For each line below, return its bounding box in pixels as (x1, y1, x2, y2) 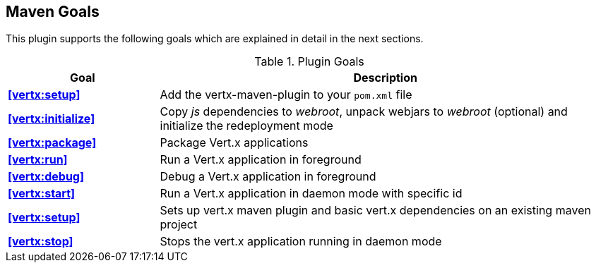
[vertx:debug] (8, 169, 84, 184)
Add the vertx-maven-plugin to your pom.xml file (160, 87, 412, 102)
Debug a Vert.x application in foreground (160, 169, 376, 184)
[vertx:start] (8, 186, 76, 201)
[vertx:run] (8, 152, 68, 167)
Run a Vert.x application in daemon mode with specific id (160, 186, 463, 201)
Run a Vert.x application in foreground (160, 152, 362, 167)
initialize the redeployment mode (160, 118, 333, 133)
